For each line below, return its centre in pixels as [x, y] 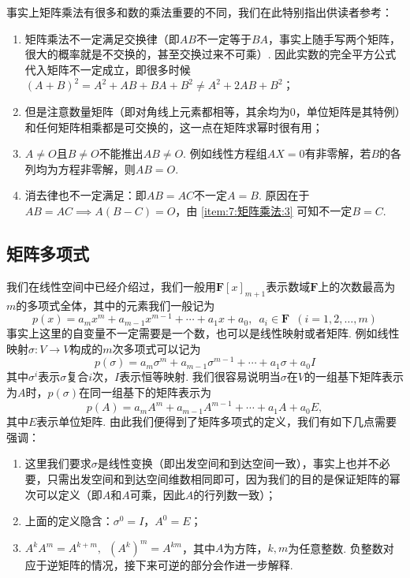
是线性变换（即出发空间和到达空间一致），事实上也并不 [238, 463]
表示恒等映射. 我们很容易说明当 [200, 377]
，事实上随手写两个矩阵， [335, 38]
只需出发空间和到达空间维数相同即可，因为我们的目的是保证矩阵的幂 [224, 478]
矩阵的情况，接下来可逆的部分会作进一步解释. [175, 565]
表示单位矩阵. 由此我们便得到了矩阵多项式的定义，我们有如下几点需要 [216, 421]
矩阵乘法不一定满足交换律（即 [102, 38]
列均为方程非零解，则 [80, 168]
